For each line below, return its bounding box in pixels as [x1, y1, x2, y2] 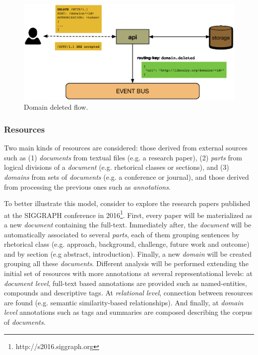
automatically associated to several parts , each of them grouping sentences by [4, 229, 240, 239]
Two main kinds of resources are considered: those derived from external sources [4, 142, 248, 153]
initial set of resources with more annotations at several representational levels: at [4, 268, 253, 278]
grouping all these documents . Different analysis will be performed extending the [4, 258, 249, 269]
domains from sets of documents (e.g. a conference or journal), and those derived [4, 171, 249, 182]
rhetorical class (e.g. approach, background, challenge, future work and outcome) [4, 239, 250, 249]
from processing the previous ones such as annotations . [4, 181, 171, 192]
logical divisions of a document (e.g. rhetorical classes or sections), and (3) [4, 162, 229, 172]
